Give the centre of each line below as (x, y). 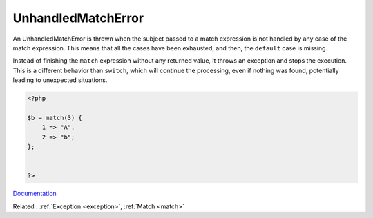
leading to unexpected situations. (60, 80)
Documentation (35, 194)
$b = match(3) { (55, 118)
